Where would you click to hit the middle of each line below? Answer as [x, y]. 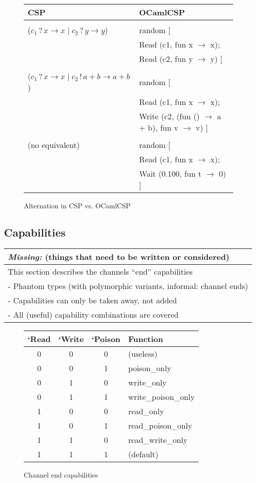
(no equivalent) [54, 145]
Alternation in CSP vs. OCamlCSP [77, 205]
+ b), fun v [159, 127]
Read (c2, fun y [166, 59]
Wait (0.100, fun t [170, 173]
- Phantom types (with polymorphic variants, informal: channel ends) [128, 286]
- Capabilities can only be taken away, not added [92, 300]
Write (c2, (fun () [169, 116]
